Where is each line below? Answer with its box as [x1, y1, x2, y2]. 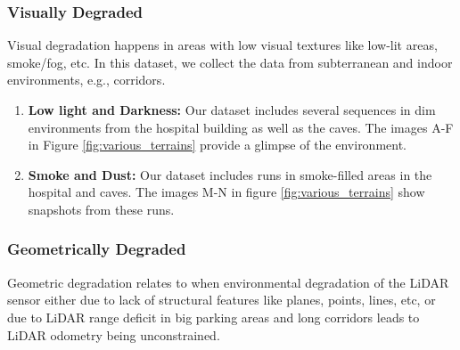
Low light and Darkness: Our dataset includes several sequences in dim [28, 101, 436, 118]
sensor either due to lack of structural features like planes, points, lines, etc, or [7, 290, 436, 309]
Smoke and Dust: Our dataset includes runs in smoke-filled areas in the [28, 165, 432, 183]
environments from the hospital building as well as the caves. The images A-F [28, 118, 454, 136]
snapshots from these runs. [28, 199, 175, 218]
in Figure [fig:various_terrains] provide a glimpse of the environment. [28, 135, 407, 154]
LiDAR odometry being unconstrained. [7, 325, 220, 344]
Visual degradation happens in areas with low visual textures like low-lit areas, [7, 36, 438, 54]
